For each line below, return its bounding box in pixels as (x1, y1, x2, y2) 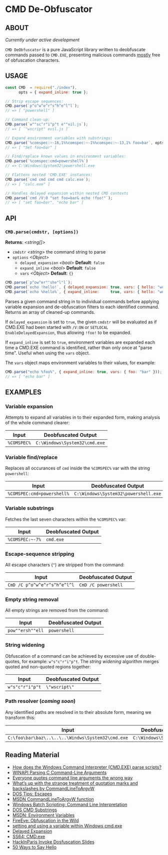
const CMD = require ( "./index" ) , (5, 85, 77, 90)
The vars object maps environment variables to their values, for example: (5, 359, 156, 365)
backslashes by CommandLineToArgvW (12, 785, 95, 791)
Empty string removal (5, 596, 59, 603)
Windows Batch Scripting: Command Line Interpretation (12, 801, 127, 807)
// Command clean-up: (5, 117, 50, 123)
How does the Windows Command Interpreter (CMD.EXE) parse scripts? (12, 764, 161, 770)
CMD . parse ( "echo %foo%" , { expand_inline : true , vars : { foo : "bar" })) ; (5, 369, 162, 375)
